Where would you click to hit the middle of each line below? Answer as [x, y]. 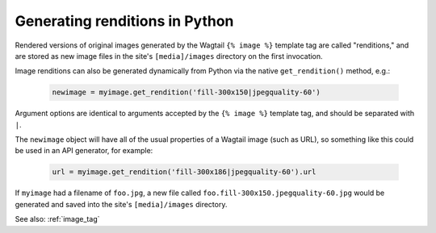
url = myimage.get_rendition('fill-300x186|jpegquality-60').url [184, 172]
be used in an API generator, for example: [84, 151]
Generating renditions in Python [124, 21]
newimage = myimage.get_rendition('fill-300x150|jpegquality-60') [186, 92]
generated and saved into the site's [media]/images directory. [121, 204]
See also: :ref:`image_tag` [57, 219]
